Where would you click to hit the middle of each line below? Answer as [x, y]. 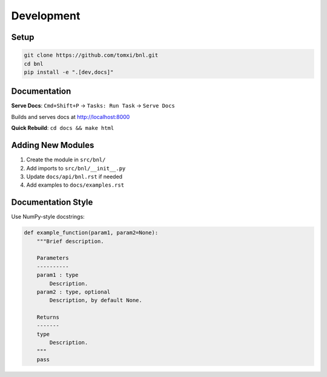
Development [46, 16]
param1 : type [58, 275]
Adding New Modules [53, 145]
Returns [48, 317]
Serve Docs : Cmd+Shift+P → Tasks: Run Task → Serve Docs [93, 106]
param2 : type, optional [74, 292]
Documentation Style [52, 202]
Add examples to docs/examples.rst [75, 185]
